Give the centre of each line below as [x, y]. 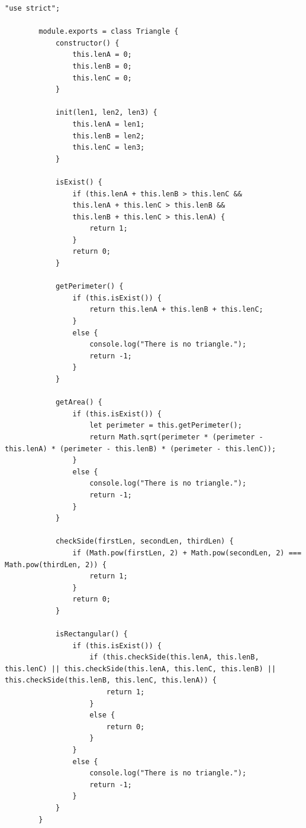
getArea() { [79, 402]
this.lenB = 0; [102, 66]
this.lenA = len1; [109, 124]
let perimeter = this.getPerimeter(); [166, 426]
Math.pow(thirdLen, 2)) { [56, 565]
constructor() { [87, 43]
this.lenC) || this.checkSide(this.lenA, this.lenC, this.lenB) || [141, 669]
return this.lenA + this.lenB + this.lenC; [176, 310]
